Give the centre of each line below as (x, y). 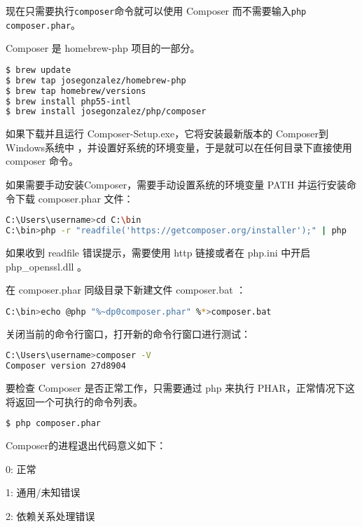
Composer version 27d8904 (66, 366)
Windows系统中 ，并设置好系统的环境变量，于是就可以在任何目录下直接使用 (179, 147)
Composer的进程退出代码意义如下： (86, 445)
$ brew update (39, 70)
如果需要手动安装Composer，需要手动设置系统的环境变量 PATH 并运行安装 (176, 185)
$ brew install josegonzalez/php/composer (106, 112)
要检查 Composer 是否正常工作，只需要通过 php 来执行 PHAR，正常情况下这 (180, 388)
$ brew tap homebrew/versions (76, 91)
